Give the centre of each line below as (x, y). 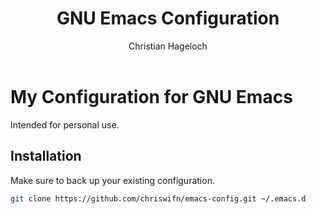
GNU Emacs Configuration (168, 18)
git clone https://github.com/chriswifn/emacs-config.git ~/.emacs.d (158, 198)
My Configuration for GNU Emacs (151, 96)
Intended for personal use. (65, 124)
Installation (46, 156)
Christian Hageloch (168, 46)
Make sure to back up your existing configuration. (112, 180)
